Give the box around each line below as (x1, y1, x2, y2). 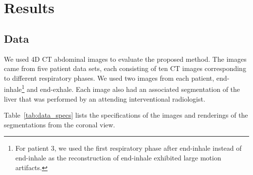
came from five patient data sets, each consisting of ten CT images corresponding (4, 63, 246, 73)
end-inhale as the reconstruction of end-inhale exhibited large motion (15, 152, 221, 162)
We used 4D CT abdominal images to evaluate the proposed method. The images (4, 53, 247, 64)
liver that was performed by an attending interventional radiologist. (4, 93, 205, 104)
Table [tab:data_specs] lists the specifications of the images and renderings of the (4, 110, 248, 120)
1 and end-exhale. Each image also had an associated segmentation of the (21, 83, 240, 94)
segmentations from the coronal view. (4, 119, 115, 129)
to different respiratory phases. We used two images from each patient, (4, 72, 215, 83)
